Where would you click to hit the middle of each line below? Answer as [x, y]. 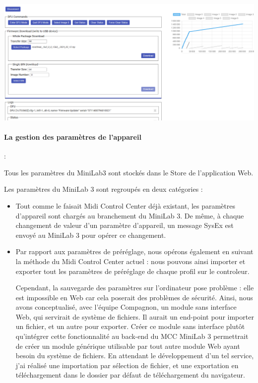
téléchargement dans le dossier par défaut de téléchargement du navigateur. [130, 375]
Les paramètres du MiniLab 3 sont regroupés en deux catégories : [103, 189]
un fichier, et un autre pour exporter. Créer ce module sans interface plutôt [130, 326]
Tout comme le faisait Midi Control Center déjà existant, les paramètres [125, 205]
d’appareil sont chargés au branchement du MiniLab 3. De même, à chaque [130, 215]
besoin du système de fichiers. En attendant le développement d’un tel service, [135, 356]
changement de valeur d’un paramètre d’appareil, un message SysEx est [125, 225]
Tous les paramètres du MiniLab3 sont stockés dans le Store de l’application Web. [129, 172]
